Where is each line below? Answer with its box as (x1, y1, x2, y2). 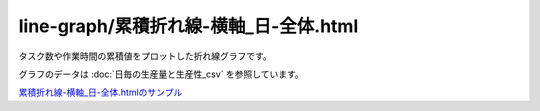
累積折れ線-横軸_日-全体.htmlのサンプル (18, 86, 183, 99)
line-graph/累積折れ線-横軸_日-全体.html (18, 15, 359, 37)
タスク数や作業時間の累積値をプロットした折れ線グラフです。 (18, 50, 272, 62)
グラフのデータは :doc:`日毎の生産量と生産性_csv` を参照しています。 (18, 68, 304, 80)
